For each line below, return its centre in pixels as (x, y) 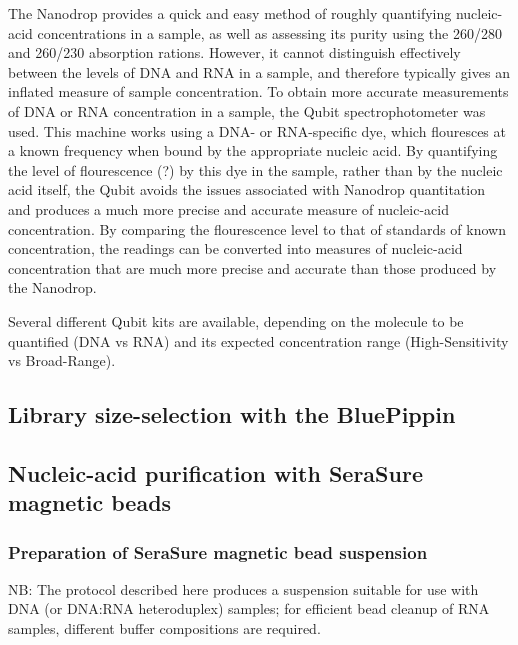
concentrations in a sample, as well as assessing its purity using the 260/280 (269, 32)
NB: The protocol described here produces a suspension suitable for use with (243, 588)
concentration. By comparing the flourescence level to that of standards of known (257, 228)
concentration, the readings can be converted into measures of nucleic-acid (235, 248)
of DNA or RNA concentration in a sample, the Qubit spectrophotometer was (247, 110)
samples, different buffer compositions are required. (164, 628)
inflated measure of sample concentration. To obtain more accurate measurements (258, 91)
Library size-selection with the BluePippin (232, 414)
